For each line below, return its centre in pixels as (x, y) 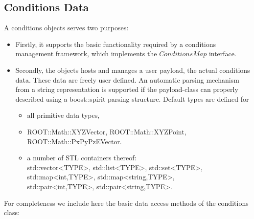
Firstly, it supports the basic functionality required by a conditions (115, 44)
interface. (222, 54)
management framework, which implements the (86, 54)
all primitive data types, (63, 115)
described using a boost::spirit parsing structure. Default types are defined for (132, 99)
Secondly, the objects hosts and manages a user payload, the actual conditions (133, 70)
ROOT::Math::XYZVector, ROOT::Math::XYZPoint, (107, 131)
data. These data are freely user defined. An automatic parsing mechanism (127, 79)
